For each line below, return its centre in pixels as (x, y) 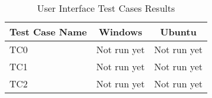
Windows (120, 32)
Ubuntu (178, 32)
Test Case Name (48, 32)
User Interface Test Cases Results (106, 8)
